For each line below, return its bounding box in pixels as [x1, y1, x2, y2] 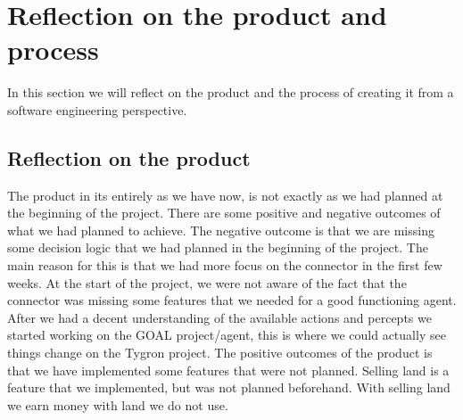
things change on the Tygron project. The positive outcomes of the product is [7, 343, 433, 362]
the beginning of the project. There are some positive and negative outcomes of [7, 203, 441, 222]
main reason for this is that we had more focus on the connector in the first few [7, 256, 442, 275]
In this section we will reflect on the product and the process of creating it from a [7, 83, 454, 102]
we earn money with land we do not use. [7, 395, 228, 414]
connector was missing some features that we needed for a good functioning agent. [7, 291, 457, 309]
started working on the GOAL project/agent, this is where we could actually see [7, 325, 446, 344]
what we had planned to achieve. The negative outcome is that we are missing [7, 220, 434, 239]
